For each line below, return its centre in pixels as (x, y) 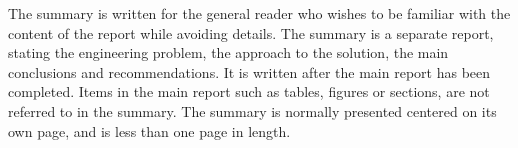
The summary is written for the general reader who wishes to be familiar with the (259, 13)
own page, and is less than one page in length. (149, 130)
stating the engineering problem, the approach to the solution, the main (228, 52)
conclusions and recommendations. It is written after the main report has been (249, 71)
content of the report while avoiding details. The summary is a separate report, (251, 32)
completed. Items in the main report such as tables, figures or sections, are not (249, 91)
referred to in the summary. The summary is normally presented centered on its (252, 110)
